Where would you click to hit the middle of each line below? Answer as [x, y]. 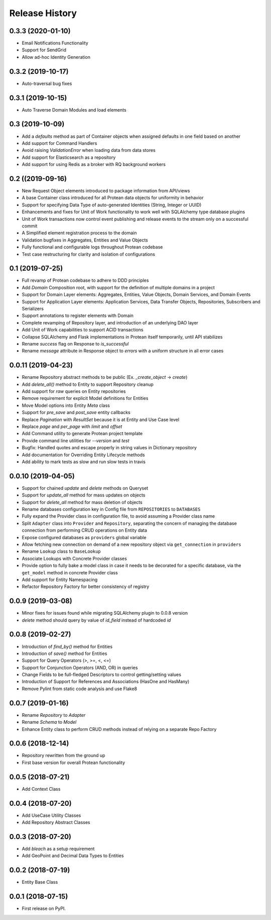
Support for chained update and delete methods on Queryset [85, 488]
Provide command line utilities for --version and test [76, 441]
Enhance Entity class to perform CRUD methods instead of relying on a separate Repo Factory [119, 729]
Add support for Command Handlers [59, 143]
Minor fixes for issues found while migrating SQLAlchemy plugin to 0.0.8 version [105, 613]
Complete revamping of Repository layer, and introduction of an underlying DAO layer [110, 322]
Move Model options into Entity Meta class [66, 405]
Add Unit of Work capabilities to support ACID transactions [83, 330]
